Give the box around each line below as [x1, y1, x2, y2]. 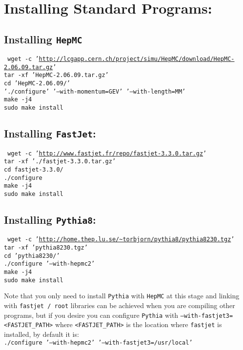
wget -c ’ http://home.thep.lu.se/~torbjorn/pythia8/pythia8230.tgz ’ [7, 236, 235, 243]
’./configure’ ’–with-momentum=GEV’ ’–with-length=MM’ [4, 88, 186, 95]
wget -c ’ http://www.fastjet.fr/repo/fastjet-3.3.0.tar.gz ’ [7, 150, 207, 157]
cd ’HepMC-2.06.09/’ [4, 80, 71, 87]
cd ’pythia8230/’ [4, 252, 60, 259]
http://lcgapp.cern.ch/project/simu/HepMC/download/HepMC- [39, 56, 235, 63]
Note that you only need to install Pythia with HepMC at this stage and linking [4, 291, 240, 301]
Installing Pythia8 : [4, 212, 96, 227]
